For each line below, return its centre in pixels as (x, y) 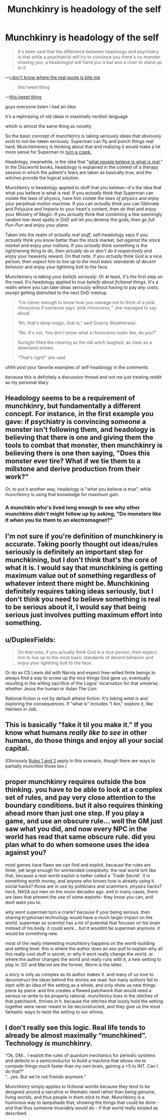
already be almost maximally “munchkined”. (76, 1035)
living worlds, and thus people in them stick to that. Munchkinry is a (75, 1097)
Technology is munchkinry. (49, 1043)
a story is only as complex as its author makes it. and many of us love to (79, 974)
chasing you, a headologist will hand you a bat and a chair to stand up (90, 62)
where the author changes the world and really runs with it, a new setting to (83, 959)
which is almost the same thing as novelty (48, 126)
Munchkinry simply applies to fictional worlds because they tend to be (78, 1087)
